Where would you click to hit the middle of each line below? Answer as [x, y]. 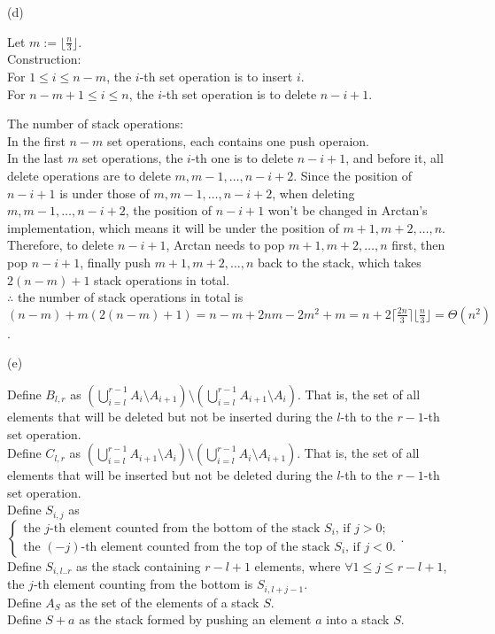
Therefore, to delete [61, 245]
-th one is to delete [242, 158]
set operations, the [133, 158]
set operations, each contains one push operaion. [238, 140]
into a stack [358, 619]
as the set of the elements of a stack [162, 602]
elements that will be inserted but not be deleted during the [170, 475]
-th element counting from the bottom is [143, 584]
